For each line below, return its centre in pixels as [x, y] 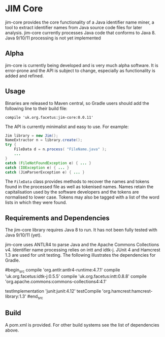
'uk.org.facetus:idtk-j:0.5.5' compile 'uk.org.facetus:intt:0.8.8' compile [76, 276]
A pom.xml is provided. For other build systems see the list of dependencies [82, 325]
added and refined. [25, 76]
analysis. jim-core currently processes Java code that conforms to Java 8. [81, 33]
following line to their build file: [36, 108]
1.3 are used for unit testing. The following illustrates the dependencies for [81, 255]
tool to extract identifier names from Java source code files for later [74, 27]
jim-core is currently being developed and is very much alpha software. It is [82, 65]
